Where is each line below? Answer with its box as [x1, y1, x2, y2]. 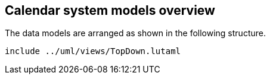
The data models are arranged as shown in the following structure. [5, 28, 266, 39]
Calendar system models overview [5, 3, 215, 18]
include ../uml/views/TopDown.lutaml [5, 46, 181, 56]
